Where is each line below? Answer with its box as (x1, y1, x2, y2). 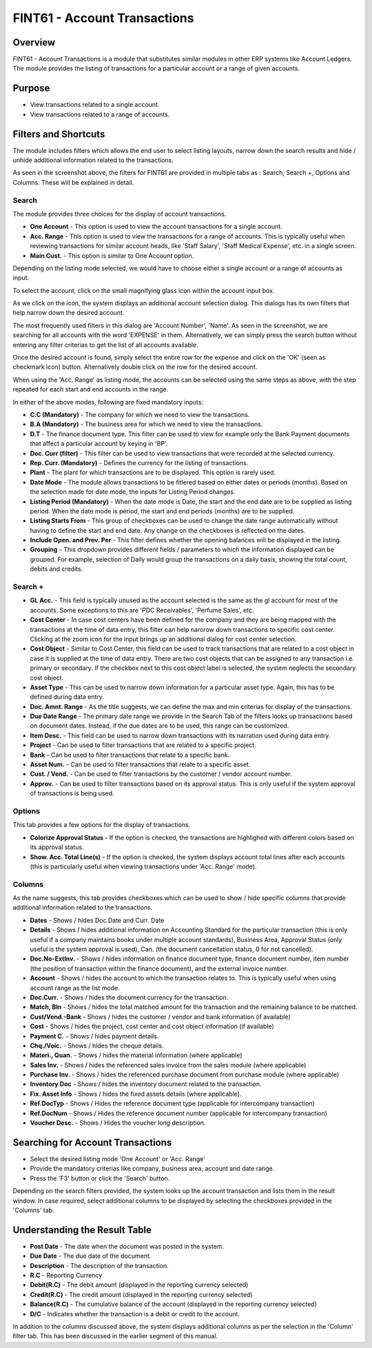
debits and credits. (30, 565, 83, 573)
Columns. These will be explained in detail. (12, 178, 134, 186)
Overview (12, 37, 56, 48)
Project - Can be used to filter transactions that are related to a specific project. (30, 741, 256, 749)
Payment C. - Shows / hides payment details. (30, 1032, 159, 1040)
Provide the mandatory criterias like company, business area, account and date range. (30, 1165, 275, 1173)
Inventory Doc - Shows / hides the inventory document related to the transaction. (30, 1080, 262, 1088)
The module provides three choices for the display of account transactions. (12, 210, 227, 218)
